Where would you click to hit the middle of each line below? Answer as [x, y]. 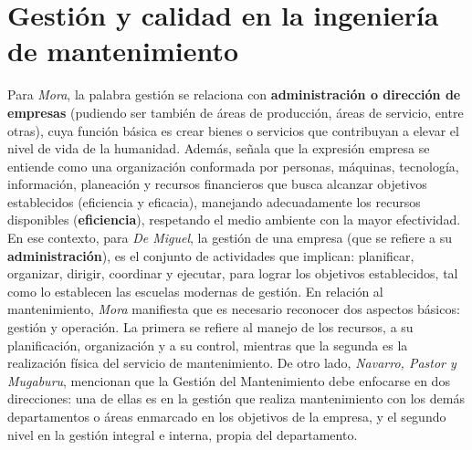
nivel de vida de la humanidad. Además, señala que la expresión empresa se [219, 148]
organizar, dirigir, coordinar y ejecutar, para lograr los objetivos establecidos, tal [233, 273]
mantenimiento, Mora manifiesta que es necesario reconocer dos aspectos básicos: [234, 309]
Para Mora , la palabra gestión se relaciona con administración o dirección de [234, 94]
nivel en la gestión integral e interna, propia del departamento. [183, 434]
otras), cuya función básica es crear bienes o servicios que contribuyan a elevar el [233, 130]
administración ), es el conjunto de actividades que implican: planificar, [211, 255]
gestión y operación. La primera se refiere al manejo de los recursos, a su [210, 327]
